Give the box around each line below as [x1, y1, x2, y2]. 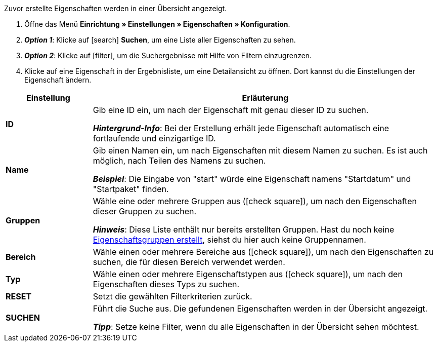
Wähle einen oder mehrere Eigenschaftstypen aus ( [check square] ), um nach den [93, 269, 403, 279]
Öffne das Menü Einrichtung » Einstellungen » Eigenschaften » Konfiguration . [24, 20, 290, 28]
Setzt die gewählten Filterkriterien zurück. [93, 291, 252, 301]
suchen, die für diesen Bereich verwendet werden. [93, 257, 285, 267]
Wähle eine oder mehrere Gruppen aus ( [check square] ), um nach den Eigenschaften [93, 196, 417, 206]
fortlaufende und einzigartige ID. [93, 133, 216, 143]
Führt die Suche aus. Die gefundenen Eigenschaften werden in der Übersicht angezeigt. [93, 303, 428, 314]
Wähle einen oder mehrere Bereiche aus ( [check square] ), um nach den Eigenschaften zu [93, 247, 434, 257]
